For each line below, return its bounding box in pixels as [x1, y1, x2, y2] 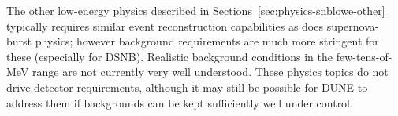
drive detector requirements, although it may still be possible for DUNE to [6, 78, 368, 95]
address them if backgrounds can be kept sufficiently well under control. [6, 94, 353, 111]
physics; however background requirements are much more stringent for [35, 33, 379, 49]
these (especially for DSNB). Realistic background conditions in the [6, 48, 333, 64]
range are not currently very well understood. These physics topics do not [32, 63, 389, 80]
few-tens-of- [336, 48, 392, 64]
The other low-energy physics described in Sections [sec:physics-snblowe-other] [6, 2, 385, 18]
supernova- [326, 17, 379, 34]
